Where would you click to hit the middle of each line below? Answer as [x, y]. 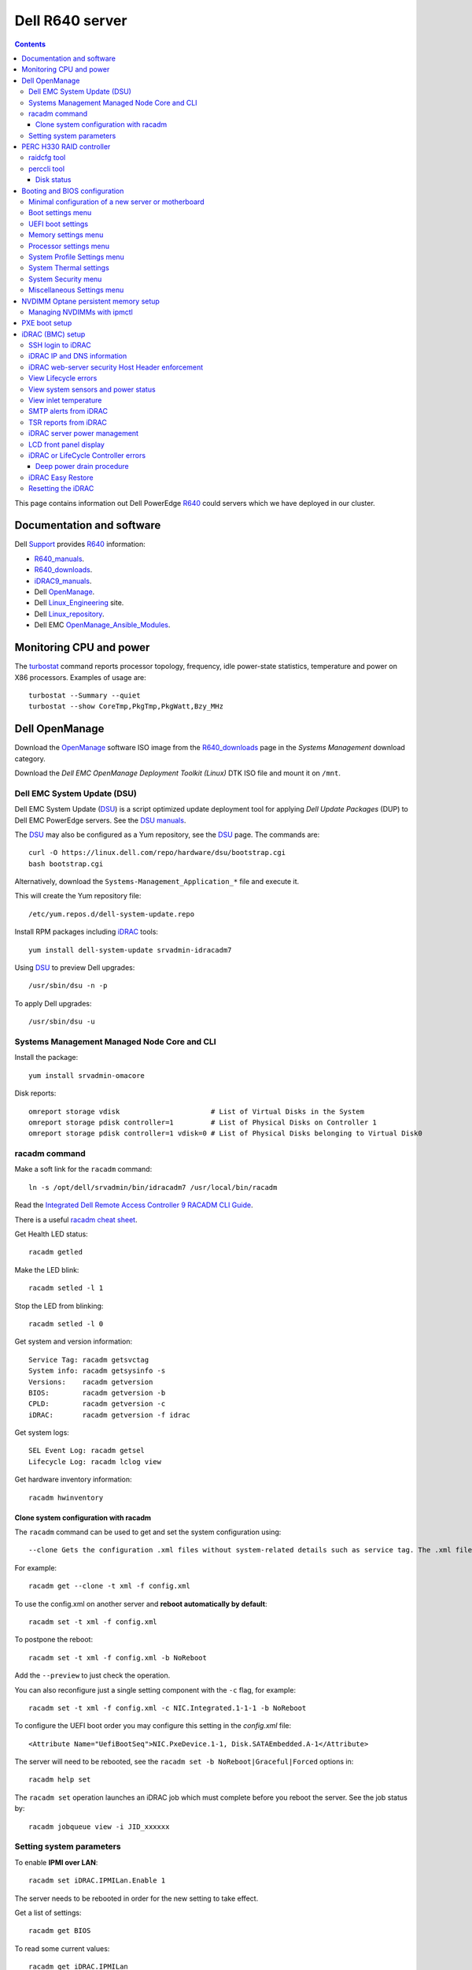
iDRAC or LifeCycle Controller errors [87, 455]
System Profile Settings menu [77, 257]
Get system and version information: [74, 1342]
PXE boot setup [47, 323]
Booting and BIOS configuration [73, 191]
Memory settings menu [66, 235]
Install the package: [46, 1057]
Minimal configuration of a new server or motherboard [116, 202]
